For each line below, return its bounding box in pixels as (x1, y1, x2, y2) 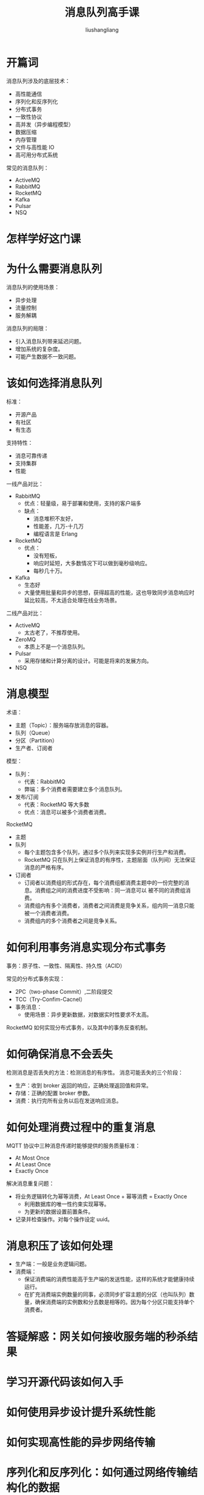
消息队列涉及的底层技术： (6, 77, 70, 84)
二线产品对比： (6, 609, 44, 617)
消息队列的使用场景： (6, 283, 59, 290)
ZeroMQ (15, 636, 36, 643)
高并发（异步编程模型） (15, 120, 74, 128)
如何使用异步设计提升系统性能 (6, 1405, 156, 1419)
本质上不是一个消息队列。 (24, 643, 89, 650)
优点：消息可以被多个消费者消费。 (24, 808, 110, 816)
